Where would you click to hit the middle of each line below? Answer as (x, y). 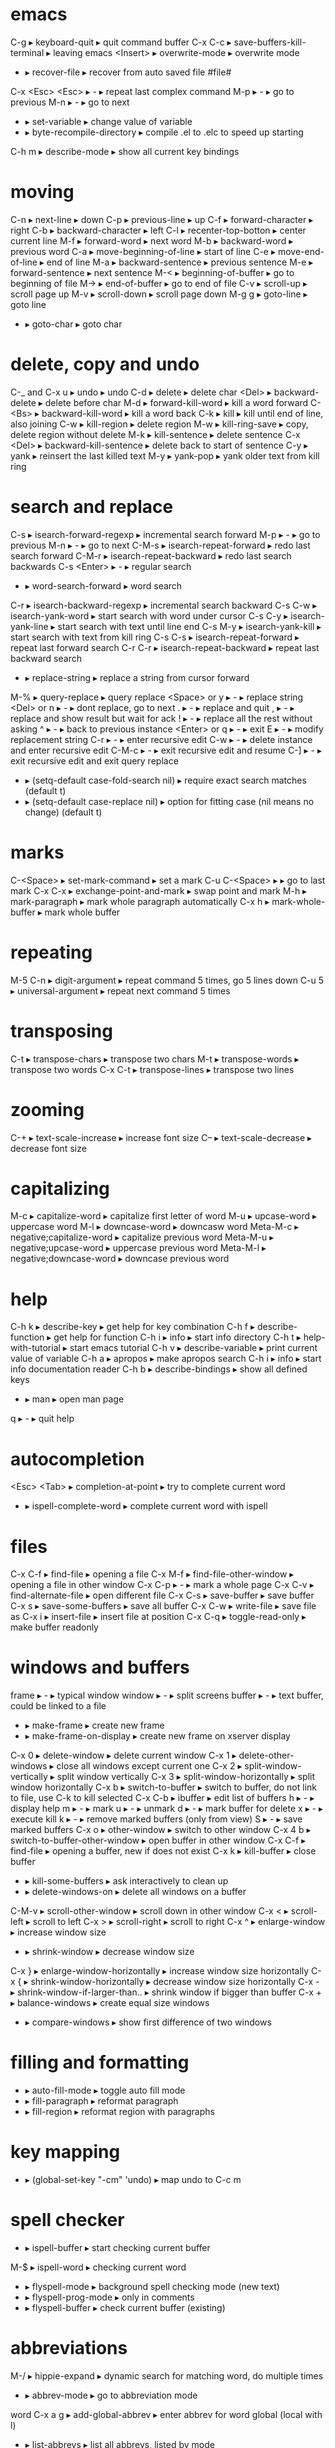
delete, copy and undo (105, 364)
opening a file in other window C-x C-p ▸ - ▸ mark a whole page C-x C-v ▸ (162, 1585)
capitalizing (60, 1188)
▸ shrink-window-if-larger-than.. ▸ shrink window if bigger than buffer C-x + (166, 1992)
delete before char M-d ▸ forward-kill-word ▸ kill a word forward (176, 402)
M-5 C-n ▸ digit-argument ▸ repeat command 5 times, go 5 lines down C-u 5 (167, 980)
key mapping (65, 2152)
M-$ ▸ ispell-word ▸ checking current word (98, 2267)
